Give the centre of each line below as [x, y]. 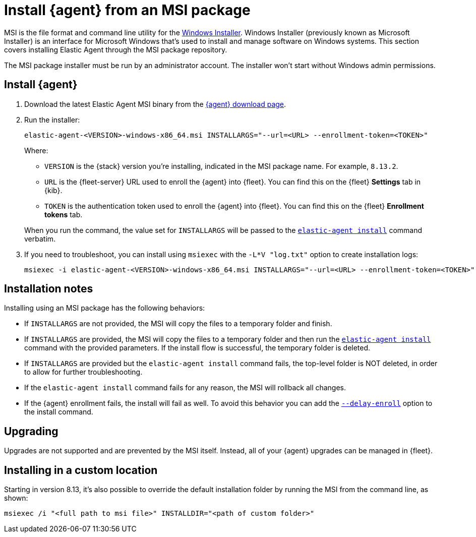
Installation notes [49, 289]
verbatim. [40, 238]
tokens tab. [64, 214]
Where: [36, 150]
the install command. [59, 412]
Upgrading [31, 431]
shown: [16, 498]
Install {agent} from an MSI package [127, 10]
